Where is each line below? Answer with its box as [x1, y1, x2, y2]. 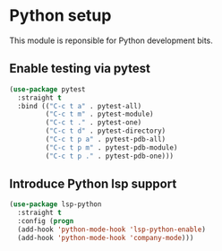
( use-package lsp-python [9, 200, 102, 209]
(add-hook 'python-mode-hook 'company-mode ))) [17, 233, 194, 242]
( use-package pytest [9, 84, 87, 94]
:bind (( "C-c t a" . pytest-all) [17, 101, 142, 110]
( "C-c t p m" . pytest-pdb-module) [45, 143, 178, 152]
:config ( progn [17, 217, 74, 226]
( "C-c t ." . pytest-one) [45, 118, 142, 127]
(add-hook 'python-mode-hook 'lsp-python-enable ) [17, 225, 206, 234]
